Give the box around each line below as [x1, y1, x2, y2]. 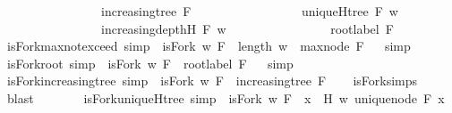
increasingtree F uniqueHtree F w [100, 2, 398, 20]
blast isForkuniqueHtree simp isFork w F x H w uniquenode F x [6, 88, 445, 107]
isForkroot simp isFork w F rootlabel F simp [6, 53, 294, 72]
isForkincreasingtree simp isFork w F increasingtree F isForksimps [6, 71, 418, 90]
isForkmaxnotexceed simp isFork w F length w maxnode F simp [6, 36, 411, 55]
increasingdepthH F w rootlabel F [100, 19, 394, 37]
